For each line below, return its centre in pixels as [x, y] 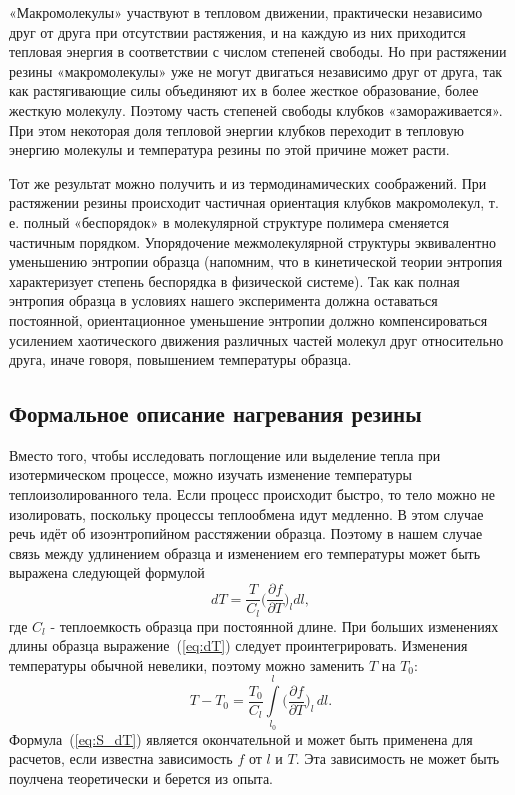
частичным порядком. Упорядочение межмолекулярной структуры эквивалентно [252, 241]
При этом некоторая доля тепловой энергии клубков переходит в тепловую [236, 129]
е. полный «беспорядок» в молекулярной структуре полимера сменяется [229, 221]
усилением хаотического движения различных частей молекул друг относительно [256, 339]
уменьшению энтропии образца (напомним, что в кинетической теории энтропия [256, 261]
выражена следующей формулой [107, 572]
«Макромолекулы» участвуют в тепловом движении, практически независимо [246, 12]
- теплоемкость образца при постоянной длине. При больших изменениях [274, 625]
